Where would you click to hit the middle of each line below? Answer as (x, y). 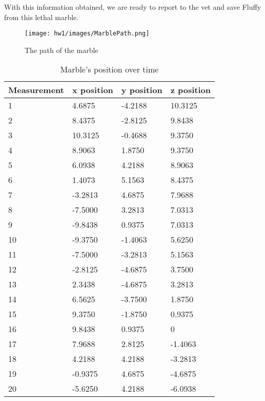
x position (93, 90)
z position (190, 90)
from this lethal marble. (42, 17)
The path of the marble (62, 50)
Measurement (36, 90)
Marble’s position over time (109, 69)
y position (142, 90)
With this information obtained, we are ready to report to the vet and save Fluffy (133, 7)
